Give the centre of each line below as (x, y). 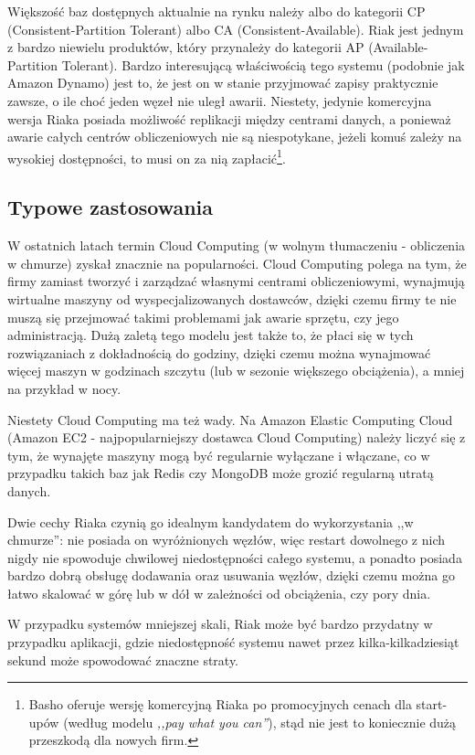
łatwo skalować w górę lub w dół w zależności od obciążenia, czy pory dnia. (219, 593)
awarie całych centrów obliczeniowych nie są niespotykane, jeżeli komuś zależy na (235, 137)
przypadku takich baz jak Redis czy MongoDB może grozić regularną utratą (221, 473)
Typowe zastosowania (111, 207)
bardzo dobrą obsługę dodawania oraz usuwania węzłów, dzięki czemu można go (231, 575)
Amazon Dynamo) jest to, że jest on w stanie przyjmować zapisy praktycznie (223, 83)
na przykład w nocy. (64, 388)
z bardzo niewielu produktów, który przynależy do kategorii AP (186, 47)
